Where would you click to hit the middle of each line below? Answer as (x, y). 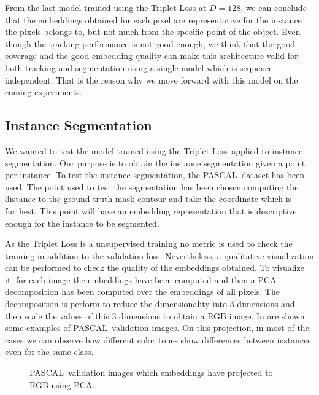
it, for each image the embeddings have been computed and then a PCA (141, 279)
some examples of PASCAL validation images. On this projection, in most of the (157, 328)
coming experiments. (44, 92)
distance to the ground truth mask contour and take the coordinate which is (148, 199)
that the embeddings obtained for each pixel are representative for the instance (153, 19)
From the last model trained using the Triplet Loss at (106, 7)
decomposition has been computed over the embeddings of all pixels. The (142, 291)
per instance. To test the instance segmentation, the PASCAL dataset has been (155, 175)
